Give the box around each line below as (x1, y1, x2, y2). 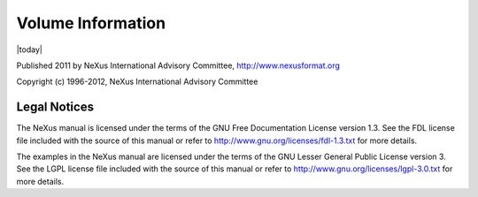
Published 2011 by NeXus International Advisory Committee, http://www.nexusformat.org (16, 60, 341, 71)
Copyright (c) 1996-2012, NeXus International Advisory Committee (16, 76, 258, 87)
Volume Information (16, 13, 166, 33)
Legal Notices (16, 100, 95, 115)
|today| (16, 44, 43, 55)
